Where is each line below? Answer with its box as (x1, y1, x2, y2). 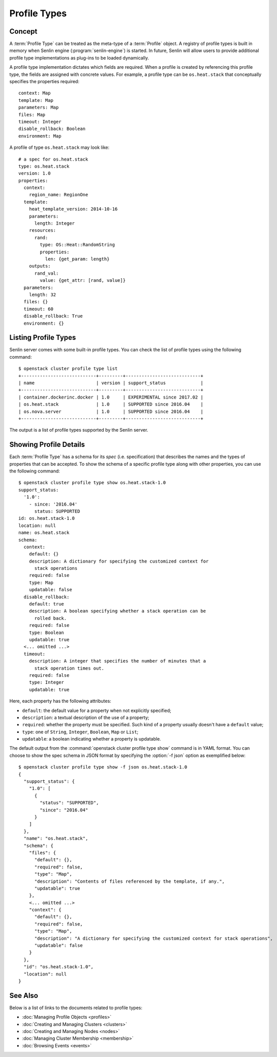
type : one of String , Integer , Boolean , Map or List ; (22, 729, 139, 735)
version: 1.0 (18, 171, 51, 176)
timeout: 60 (23, 306, 53, 312)
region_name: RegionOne (28, 192, 88, 198)
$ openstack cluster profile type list (18, 366, 118, 372)
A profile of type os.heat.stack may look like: (9, 144, 109, 150)
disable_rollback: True (23, 313, 83, 319)
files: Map (18, 112, 46, 117)
